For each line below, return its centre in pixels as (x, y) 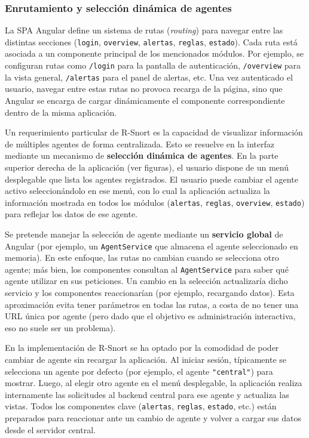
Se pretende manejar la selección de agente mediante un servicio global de (144, 234)
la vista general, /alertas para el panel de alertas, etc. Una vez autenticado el (149, 77)
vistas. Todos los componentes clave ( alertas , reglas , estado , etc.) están (141, 406)
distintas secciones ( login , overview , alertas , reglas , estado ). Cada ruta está (151, 41)
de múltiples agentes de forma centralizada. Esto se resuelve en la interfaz (140, 144)
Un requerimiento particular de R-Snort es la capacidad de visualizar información (154, 132)
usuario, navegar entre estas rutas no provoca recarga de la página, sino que (144, 89)
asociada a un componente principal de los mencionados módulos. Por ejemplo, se (154, 53)
